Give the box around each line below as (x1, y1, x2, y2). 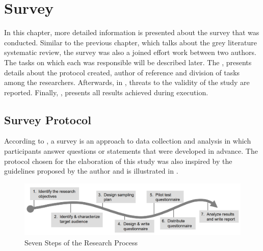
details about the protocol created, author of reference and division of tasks (4, 67, 240, 77)
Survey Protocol (4, 111, 91, 127)
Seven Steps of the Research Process (24, 237, 138, 247)
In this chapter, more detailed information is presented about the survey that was (4, 27, 259, 38)
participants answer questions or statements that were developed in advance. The (4, 146, 258, 156)
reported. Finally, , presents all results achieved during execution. (4, 87, 208, 97)
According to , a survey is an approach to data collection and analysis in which (4, 135, 251, 146)
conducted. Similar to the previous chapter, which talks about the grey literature (4, 37, 257, 47)
